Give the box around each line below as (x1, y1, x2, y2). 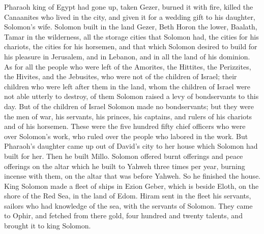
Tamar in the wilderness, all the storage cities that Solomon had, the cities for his (4, 31, 259, 42)
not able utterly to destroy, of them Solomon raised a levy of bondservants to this (4, 91, 259, 102)
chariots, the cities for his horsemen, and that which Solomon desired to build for (4, 41, 257, 52)
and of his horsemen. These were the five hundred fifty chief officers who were (4, 121, 246, 131)
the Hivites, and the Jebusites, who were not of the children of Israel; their (4, 71, 237, 82)
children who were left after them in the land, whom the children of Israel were (4, 81, 251, 91)
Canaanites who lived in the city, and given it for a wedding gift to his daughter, (4, 11, 255, 22)
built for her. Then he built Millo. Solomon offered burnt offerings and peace (4, 150, 243, 161)
